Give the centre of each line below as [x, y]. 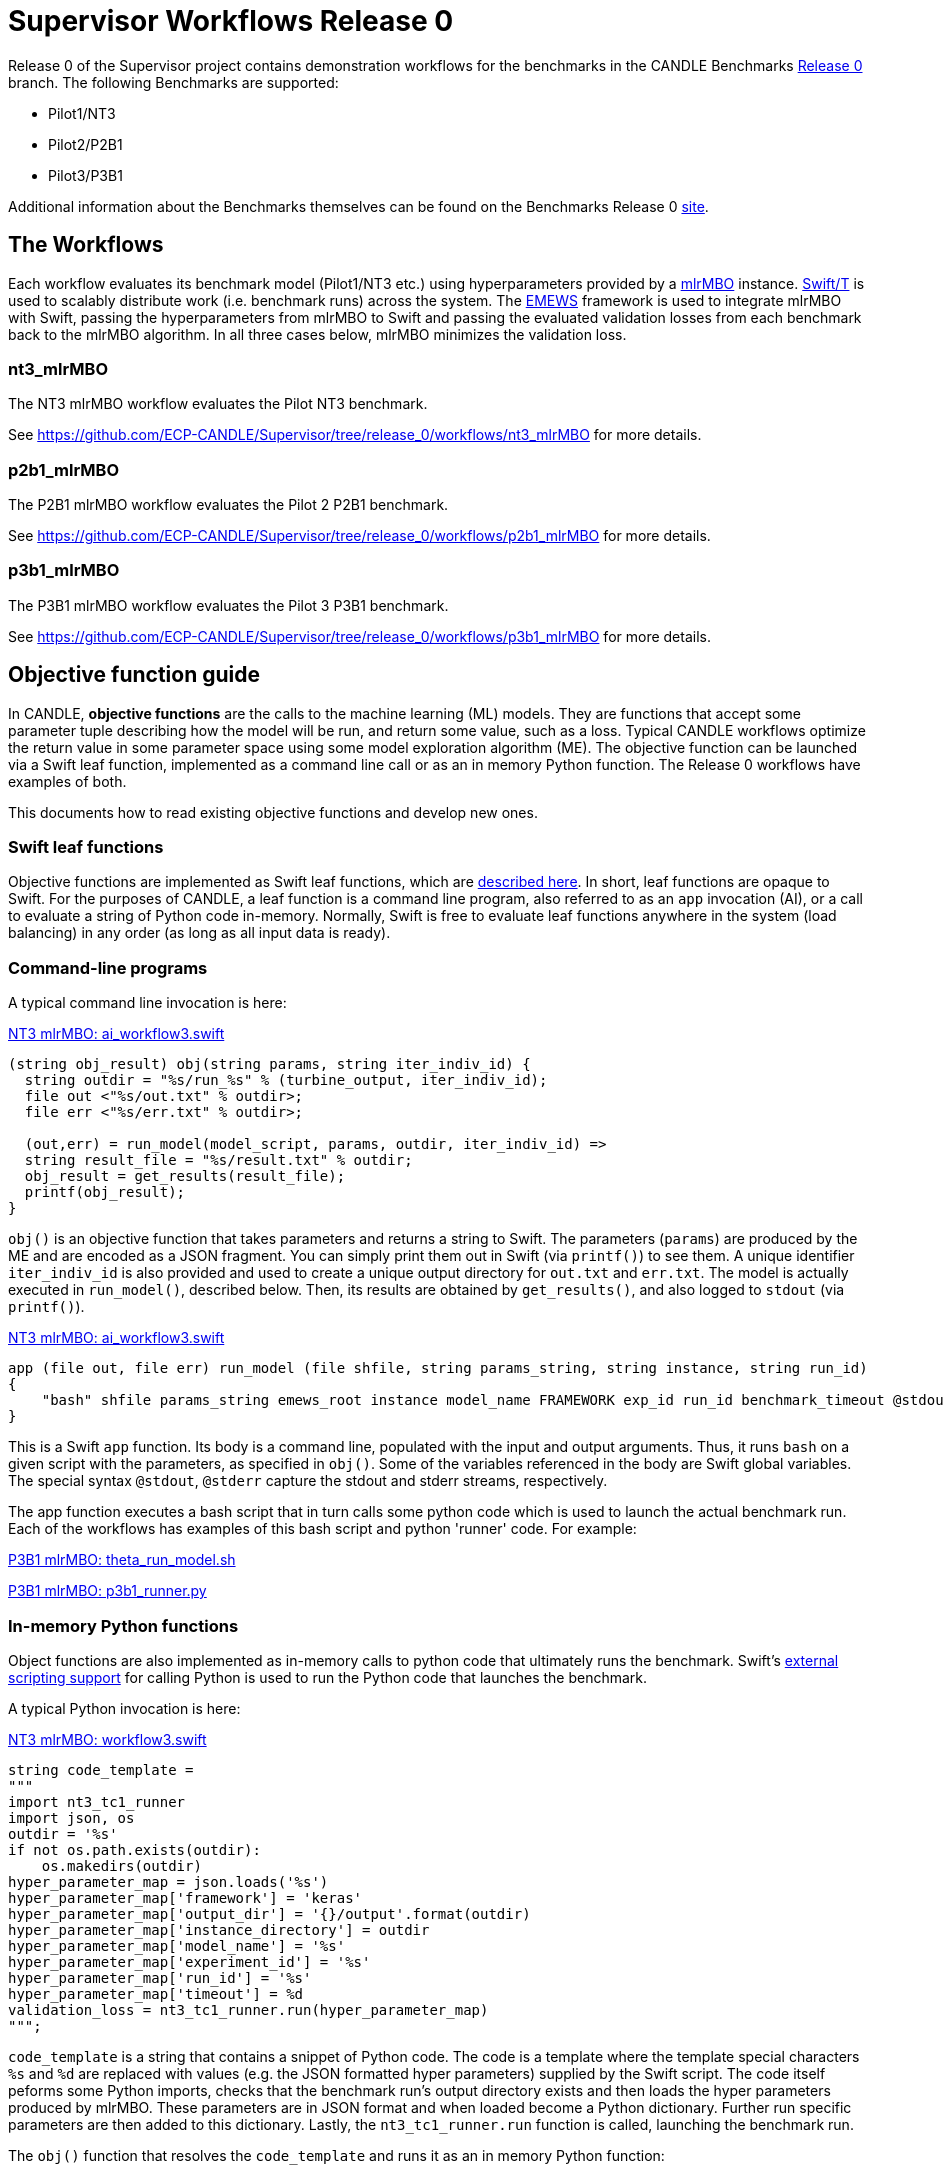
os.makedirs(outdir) [121, 1865]
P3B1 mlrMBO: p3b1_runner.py [107, 1591]
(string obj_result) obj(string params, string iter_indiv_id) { [269, 1064]
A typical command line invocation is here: [147, 1003]
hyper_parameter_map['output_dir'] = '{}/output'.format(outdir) [269, 1913]
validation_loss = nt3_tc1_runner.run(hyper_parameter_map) [248, 2009]
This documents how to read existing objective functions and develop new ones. [273, 812]
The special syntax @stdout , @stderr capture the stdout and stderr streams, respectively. [308, 1481]
